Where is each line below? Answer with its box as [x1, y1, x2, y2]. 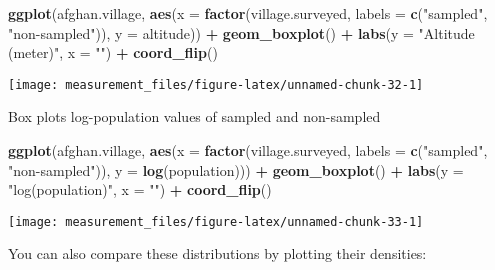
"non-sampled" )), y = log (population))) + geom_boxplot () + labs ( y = [8, 159, 464, 180]
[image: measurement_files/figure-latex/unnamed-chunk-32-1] [8, 77, 424, 92]
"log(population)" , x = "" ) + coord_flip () [8, 179, 272, 200]
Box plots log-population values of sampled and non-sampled [8, 106, 381, 127]
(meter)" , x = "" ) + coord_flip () [8, 42, 218, 63]
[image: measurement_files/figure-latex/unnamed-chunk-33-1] [8, 214, 424, 229]
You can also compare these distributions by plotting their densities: [8, 243, 427, 264]
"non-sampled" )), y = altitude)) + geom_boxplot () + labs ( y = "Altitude [8, 22, 475, 43]
